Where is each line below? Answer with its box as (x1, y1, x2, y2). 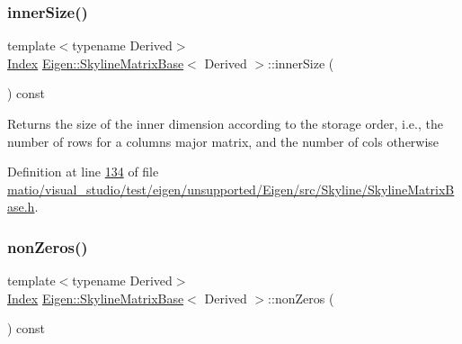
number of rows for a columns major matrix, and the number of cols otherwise (7, 131, 440, 150)
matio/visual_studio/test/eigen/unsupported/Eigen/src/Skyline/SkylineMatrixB (7, 179, 455, 198)
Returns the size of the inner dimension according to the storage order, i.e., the (7, 114, 443, 132)
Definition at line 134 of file (7, 162, 159, 181)
